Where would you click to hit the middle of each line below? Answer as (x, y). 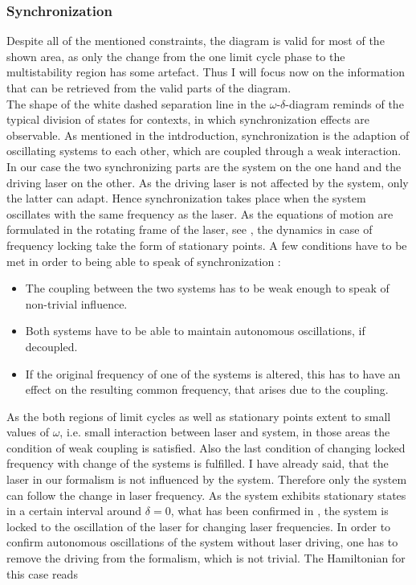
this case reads (42, 573)
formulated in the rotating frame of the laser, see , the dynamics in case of (190, 229)
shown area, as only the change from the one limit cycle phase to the (176, 56)
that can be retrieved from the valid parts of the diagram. (149, 88)
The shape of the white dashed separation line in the (137, 103)
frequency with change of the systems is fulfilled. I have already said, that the (198, 463)
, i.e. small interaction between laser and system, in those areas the (225, 432)
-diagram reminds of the (345, 103)
